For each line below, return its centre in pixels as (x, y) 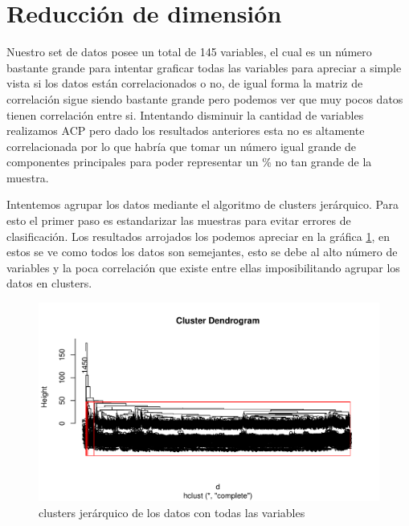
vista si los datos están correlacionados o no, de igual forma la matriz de (185, 83)
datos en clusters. (49, 283)
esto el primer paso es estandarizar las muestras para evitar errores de (179, 220)
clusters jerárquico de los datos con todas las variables (172, 512)
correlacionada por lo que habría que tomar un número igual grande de (182, 146)
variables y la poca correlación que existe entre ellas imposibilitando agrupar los (203, 267)
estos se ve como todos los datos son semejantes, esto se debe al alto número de (202, 252)
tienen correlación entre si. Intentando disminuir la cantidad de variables (185, 114)
